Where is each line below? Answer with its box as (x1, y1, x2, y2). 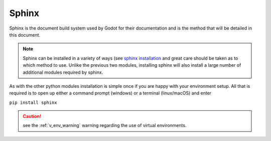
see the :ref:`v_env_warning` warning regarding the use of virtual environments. (23, 122, 187, 128)
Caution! (23, 113, 42, 119)
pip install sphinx (9, 99, 57, 105)
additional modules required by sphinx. (23, 69, 103, 75)
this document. (9, 32, 41, 38)
